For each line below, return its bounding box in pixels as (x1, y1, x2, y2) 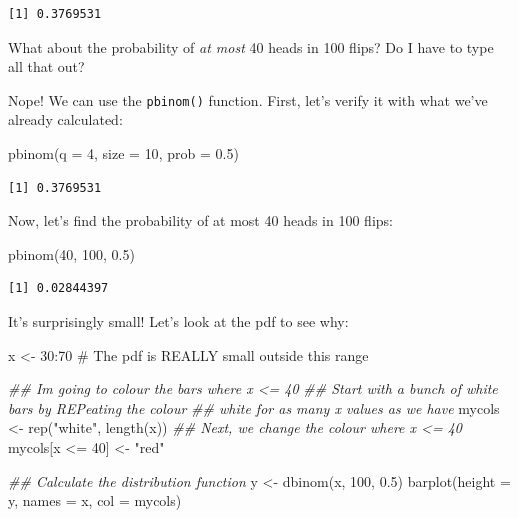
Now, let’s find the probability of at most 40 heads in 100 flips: (8, 210, 393, 231)
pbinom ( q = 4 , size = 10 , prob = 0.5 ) (8, 143, 239, 164)
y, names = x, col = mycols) (8, 490, 182, 511)
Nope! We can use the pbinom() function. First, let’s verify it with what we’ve (8, 89, 488, 110)
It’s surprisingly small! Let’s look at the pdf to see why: (8, 311, 349, 331)
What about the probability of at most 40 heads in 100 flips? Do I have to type (8, 36, 494, 57)
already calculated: (8, 109, 123, 130)
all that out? (8, 56, 85, 77)
